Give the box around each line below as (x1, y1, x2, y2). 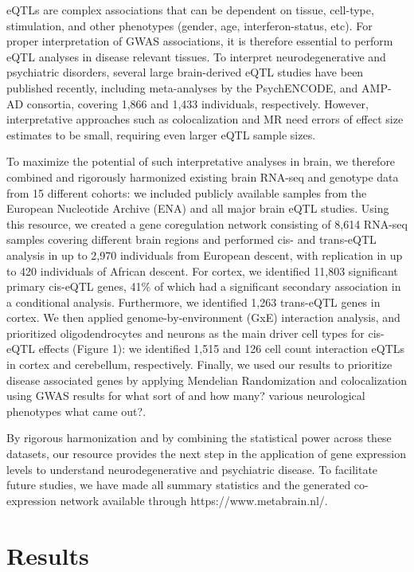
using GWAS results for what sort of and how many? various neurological (6, 387, 365, 404)
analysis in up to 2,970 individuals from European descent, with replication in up (6, 246, 403, 263)
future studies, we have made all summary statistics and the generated (6, 476, 351, 493)
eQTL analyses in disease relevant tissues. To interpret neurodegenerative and (6, 48, 386, 65)
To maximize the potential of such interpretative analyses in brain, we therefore (6, 153, 396, 170)
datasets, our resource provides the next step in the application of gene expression (6, 445, 406, 462)
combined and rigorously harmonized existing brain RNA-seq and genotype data (6, 168, 399, 185)
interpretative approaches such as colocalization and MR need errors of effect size (6, 111, 404, 127)
